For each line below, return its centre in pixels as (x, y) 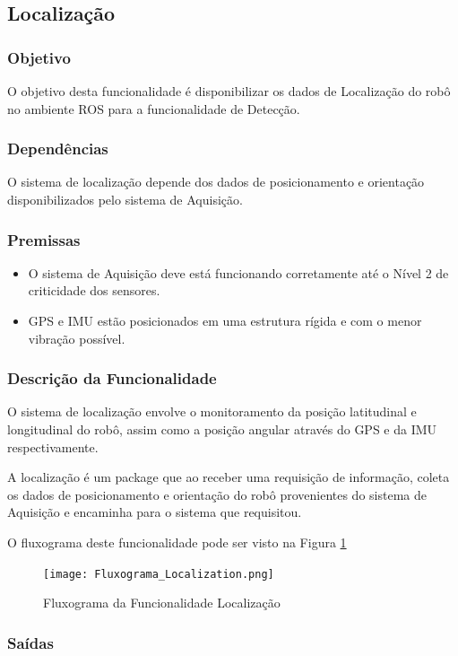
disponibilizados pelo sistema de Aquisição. (125, 199)
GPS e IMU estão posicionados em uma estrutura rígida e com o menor (225, 320)
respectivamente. (53, 446)
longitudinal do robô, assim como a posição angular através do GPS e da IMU (222, 429)
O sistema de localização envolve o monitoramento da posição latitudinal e (212, 411)
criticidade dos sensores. (94, 290)
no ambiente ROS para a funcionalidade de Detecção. (154, 108)
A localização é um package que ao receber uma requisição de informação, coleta (229, 477)
